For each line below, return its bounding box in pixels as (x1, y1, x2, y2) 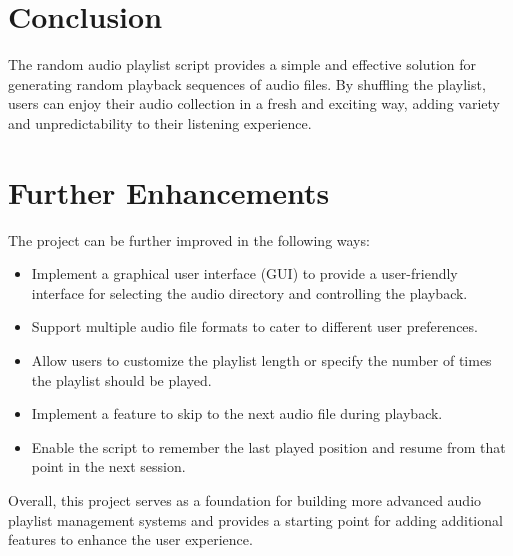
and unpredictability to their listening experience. (8, 112, 312, 133)
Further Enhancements (8, 171, 330, 212)
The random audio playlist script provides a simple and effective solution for (8, 54, 476, 75)
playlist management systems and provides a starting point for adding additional (8, 509, 503, 530)
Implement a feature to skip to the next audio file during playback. (31, 403, 443, 424)
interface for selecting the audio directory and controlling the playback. (31, 282, 468, 303)
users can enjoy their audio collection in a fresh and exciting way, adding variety (8, 93, 500, 114)
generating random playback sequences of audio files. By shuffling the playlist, (8, 73, 486, 94)
